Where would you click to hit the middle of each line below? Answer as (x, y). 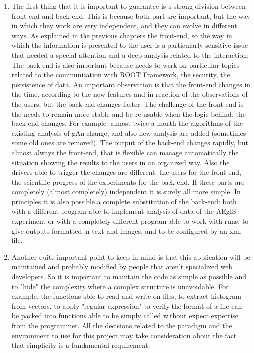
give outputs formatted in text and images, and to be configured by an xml (126, 230)
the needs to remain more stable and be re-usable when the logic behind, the (128, 113)
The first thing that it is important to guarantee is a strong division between (128, 6)
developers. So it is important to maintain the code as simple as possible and (129, 277)
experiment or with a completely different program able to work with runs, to (130, 221)
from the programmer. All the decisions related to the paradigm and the (122, 325)
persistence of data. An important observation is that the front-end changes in (131, 84)
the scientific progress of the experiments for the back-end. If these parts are (128, 181)
